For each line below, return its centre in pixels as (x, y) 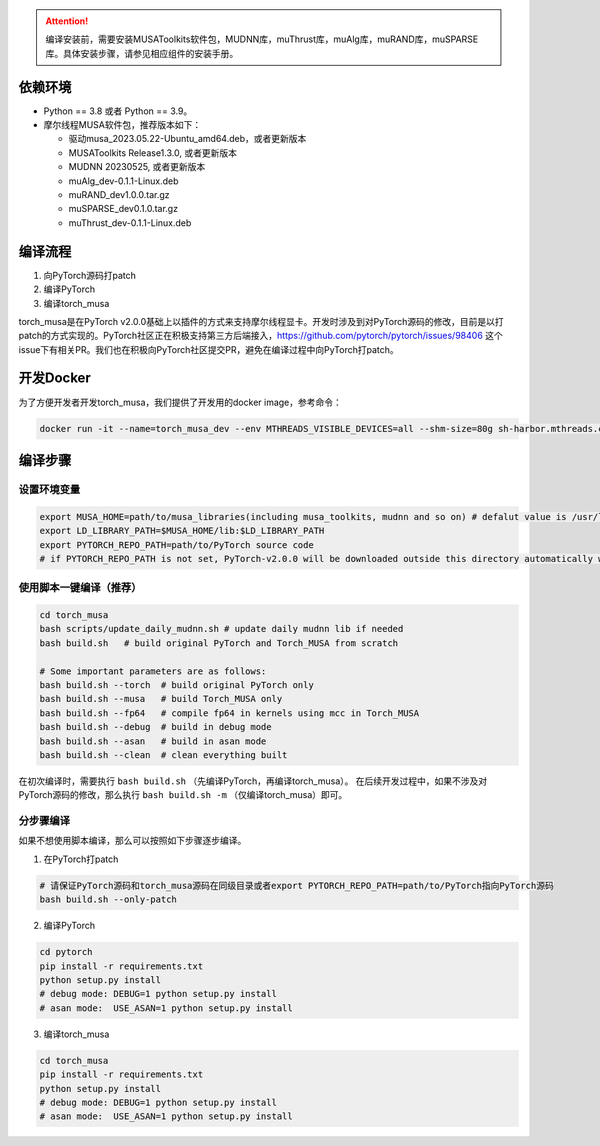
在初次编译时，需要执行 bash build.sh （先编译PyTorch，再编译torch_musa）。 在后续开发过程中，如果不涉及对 (253, 781)
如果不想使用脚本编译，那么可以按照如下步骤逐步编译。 (132, 841)
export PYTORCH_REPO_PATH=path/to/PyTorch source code (176, 544)
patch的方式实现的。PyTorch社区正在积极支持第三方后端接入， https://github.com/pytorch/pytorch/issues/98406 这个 (261, 336)
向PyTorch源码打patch (90, 275)
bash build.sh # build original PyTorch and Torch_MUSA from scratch (219, 643)
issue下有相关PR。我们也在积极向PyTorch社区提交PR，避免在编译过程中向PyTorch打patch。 (208, 349)
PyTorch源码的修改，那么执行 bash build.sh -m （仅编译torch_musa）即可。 (183, 795)
